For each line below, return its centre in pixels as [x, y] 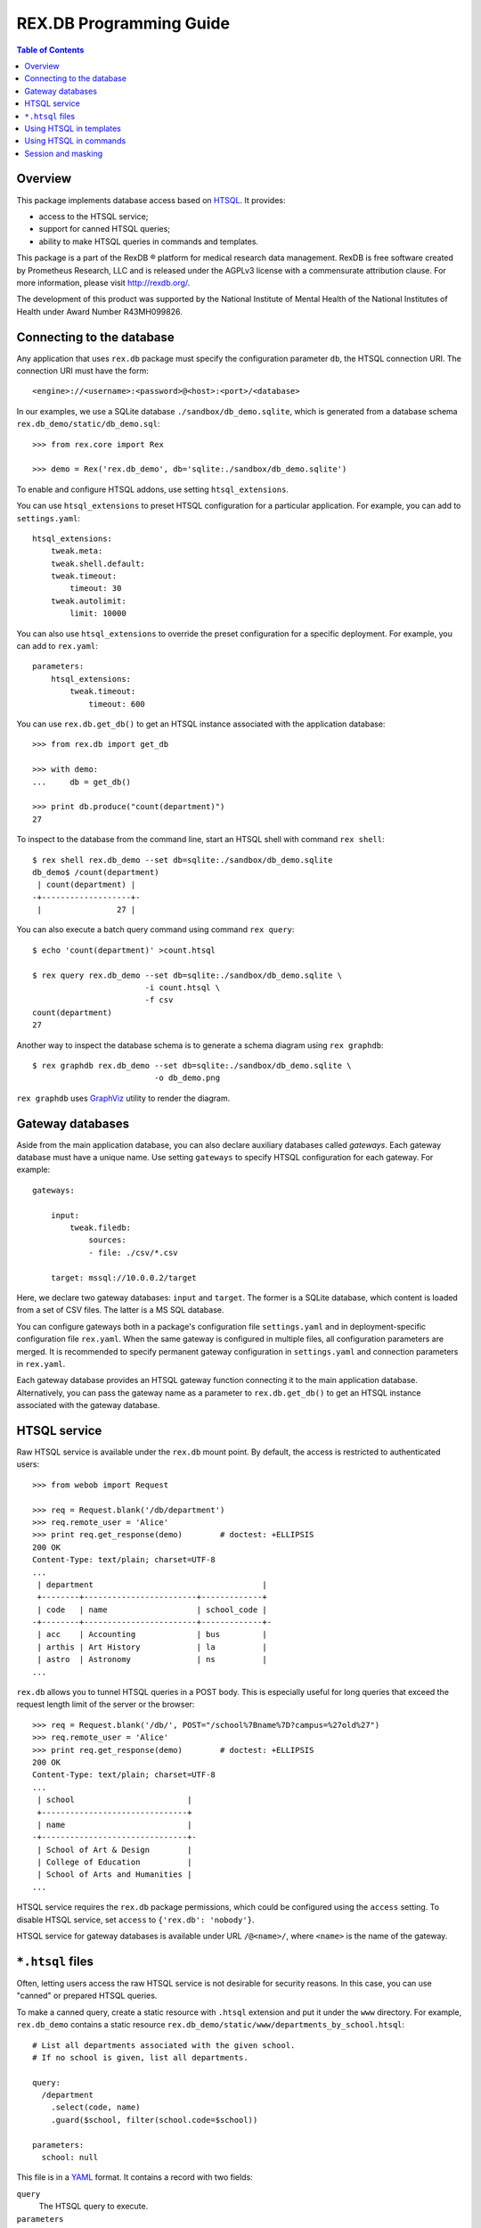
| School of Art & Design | [114, 1850]
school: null [70, 2158]
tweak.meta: [77, 551]
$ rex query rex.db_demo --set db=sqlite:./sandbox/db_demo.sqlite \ [188, 975]
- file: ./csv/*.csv [133, 1253]
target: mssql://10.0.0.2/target [124, 1278]
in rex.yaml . [41, 1364]
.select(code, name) [95, 2107]
